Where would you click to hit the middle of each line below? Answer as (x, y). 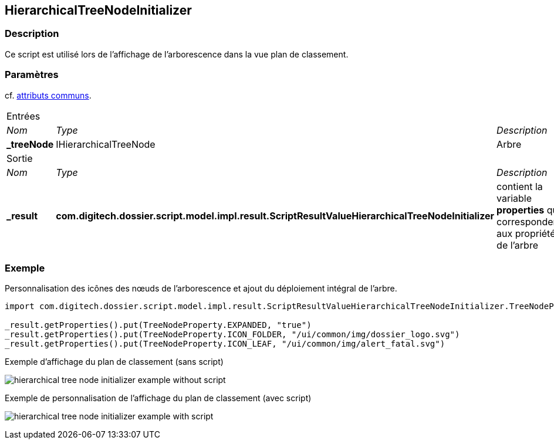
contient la (520, 186)
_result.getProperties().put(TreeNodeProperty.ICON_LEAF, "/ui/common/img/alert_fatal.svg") (225, 344)
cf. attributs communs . (48, 95)
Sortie (20, 158)
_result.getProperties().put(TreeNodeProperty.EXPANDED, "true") (158, 325)
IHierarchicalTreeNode (106, 144)
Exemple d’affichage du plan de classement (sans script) (114, 362)
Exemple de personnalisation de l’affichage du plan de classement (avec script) (158, 398)
